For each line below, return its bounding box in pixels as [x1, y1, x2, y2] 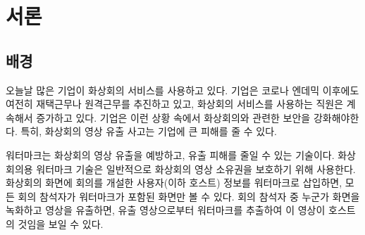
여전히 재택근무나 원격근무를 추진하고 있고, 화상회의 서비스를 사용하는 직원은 [6, 96, 344, 111]
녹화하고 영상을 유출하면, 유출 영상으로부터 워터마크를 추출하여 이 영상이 [6, 203, 326, 217]
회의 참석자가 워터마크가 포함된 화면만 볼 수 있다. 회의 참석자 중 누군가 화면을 [18, 189, 360, 203]
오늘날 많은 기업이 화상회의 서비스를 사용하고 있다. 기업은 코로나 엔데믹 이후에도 [6, 82, 359, 97]
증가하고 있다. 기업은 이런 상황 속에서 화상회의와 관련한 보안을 [36, 110, 311, 125]
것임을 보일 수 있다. [18, 216, 104, 231]
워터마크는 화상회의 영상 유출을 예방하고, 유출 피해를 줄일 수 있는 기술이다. [6, 147, 335, 162]
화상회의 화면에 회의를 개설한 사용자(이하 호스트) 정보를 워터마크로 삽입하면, [6, 175, 342, 190]
